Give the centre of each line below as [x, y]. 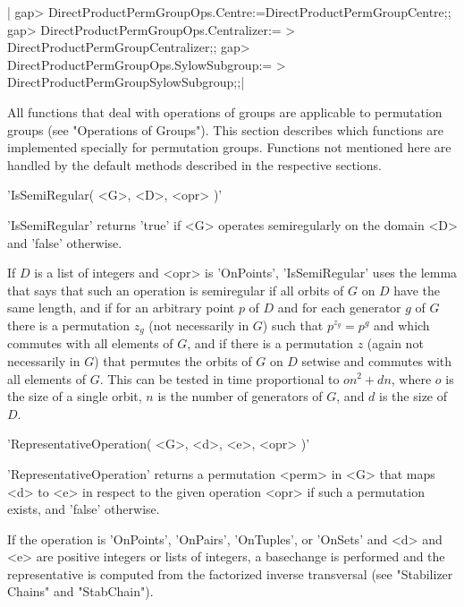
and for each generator [339, 308]
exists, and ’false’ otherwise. [84, 509]
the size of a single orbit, [75, 396]
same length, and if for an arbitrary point [121, 308]
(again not [395, 343]
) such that [293, 325]
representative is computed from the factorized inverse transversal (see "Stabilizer [230, 573]
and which [402, 325]
